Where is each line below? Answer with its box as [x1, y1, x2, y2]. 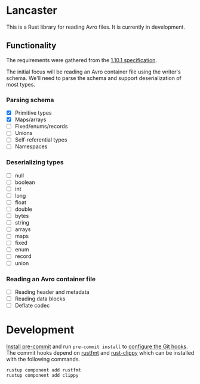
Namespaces [14, 143, 48, 150]
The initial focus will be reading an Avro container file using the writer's [6, 68, 181, 75]
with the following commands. [6, 356, 81, 363]
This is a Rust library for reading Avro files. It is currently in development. [6, 23, 186, 30]
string [14, 219, 30, 226]
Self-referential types [14, 136, 67, 143]
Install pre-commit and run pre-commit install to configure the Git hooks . [6, 343, 188, 350]
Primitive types [14, 109, 52, 116]
